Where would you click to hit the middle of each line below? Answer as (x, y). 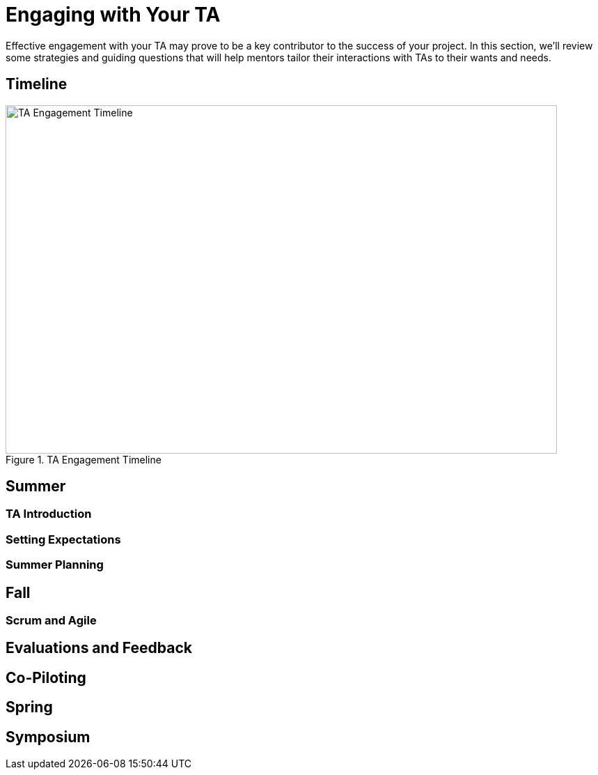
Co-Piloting (46, 677)
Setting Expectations (63, 539)
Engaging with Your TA (113, 15)
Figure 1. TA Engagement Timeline (84, 459)
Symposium (48, 737)
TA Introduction (49, 514)
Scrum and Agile (51, 621)
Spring (29, 707)
